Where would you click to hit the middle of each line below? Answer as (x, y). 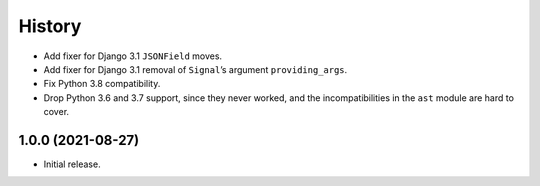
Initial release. (72, 164)
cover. (56, 112)
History (50, 26)
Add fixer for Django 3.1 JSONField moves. (133, 56)
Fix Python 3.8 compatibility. (102, 84)
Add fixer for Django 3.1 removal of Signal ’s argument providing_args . (195, 69)
